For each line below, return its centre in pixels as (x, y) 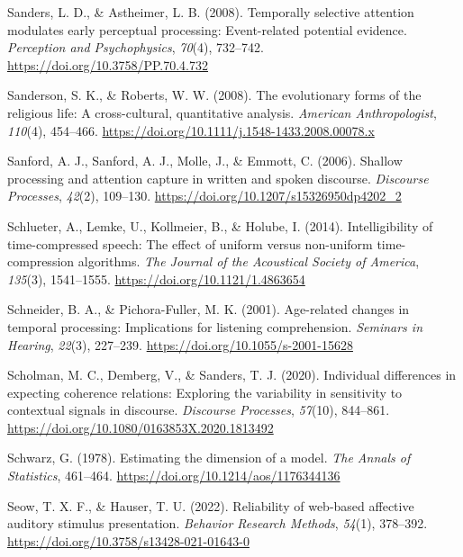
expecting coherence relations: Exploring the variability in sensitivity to (205, 392)
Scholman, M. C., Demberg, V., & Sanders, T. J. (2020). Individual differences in (232, 375)
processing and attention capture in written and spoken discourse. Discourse (218, 178)
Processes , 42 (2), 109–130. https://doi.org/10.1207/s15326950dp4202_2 (204, 196)
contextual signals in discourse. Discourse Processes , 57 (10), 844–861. (199, 410)
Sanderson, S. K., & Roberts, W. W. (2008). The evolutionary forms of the (214, 95)
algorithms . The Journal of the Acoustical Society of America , (249, 261)
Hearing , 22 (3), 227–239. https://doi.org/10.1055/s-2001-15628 (180, 344)
